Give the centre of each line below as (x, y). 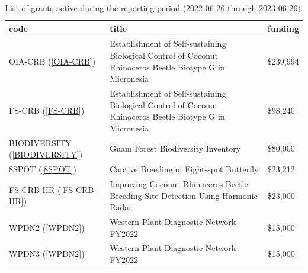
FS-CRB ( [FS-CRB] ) (47, 110)
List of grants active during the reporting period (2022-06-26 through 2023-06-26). (154, 8)
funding (283, 28)
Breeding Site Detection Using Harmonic (184, 195)
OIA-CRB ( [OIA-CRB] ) (52, 61)
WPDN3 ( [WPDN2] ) (47, 254)
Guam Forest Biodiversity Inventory (175, 148)
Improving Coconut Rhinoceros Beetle (179, 183)
